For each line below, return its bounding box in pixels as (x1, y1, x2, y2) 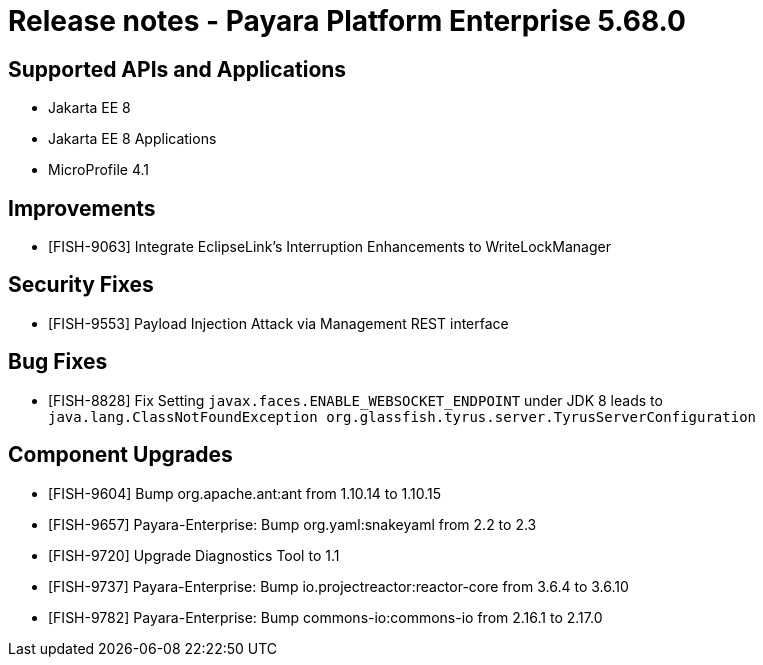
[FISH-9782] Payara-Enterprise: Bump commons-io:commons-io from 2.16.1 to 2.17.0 (48, 608, 603, 626)
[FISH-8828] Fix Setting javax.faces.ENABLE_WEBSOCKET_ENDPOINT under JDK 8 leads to (48, 391, 663, 409)
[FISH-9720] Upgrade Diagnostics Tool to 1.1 (48, 546, 340, 564)
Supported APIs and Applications (8, 56, 347, 82)
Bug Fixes (8, 349, 108, 375)
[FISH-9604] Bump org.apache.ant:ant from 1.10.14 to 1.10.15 (48, 484, 442, 502)
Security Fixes (8, 272, 154, 298)
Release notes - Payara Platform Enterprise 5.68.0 (8, 4, 686, 38)
